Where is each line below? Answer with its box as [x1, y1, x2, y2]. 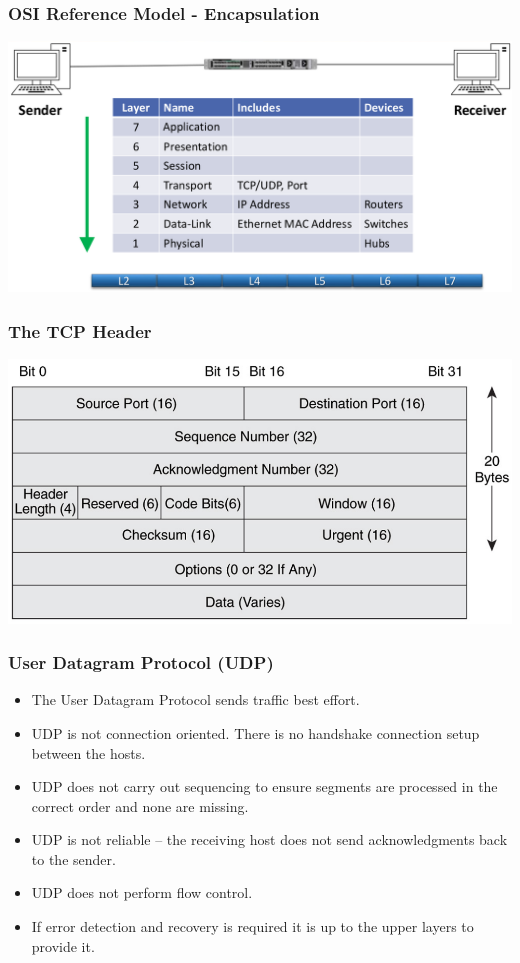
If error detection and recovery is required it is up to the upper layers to [31, 916, 474, 937]
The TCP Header [8, 318, 152, 343]
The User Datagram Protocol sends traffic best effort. [31, 689, 360, 710]
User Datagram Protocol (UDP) [8, 650, 274, 675]
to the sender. [31, 848, 116, 869]
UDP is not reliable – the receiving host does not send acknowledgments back [31, 829, 508, 850]
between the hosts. [31, 742, 146, 763]
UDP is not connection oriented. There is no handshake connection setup [31, 722, 480, 743]
